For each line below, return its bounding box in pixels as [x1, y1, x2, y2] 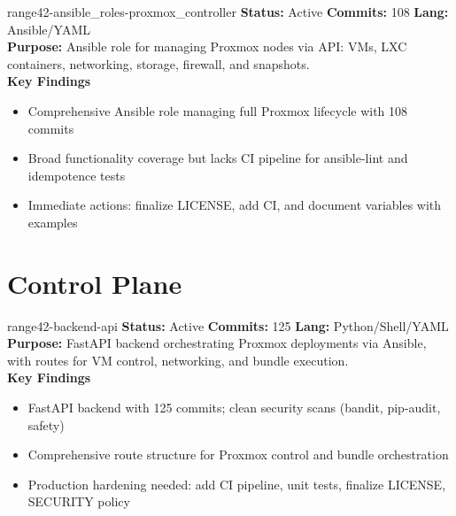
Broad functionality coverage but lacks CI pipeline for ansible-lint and [27, 149, 408, 167]
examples [27, 212, 78, 231]
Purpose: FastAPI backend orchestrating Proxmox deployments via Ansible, [7, 334, 427, 352]
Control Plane [7, 265, 182, 301]
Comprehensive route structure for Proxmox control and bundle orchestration [27, 445, 449, 464]
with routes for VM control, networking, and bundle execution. [7, 350, 349, 369]
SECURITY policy [27, 492, 130, 511]
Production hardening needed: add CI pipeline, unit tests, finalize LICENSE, [27, 474, 446, 493]
